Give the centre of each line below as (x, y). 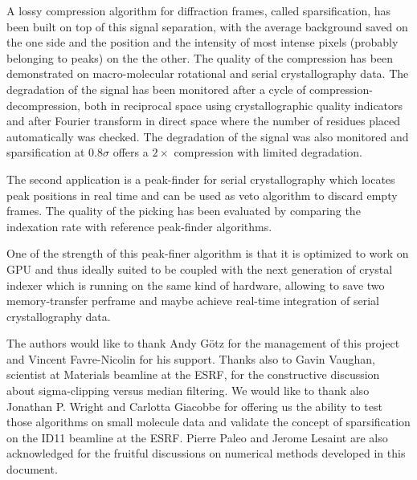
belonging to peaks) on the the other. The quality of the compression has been (200, 57)
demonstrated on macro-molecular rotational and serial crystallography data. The (208, 73)
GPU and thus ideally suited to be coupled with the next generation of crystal (200, 268)
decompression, (43, 105)
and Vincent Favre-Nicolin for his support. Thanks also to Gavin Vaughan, (191, 358)
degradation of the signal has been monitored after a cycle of (156, 89)
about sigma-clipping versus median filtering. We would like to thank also (188, 391)
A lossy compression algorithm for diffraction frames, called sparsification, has (199, 10)
